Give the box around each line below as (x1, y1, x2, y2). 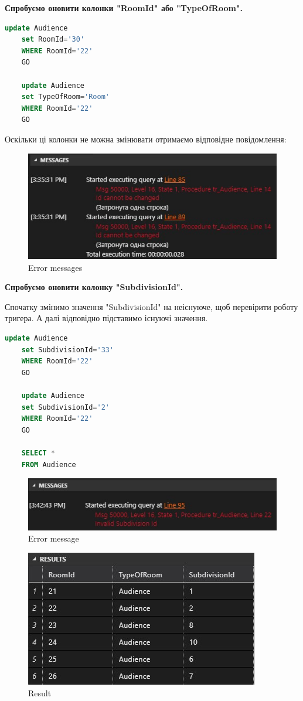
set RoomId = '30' (21, 35, 85, 44)
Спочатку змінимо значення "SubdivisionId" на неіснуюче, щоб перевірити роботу (5, 300, 298, 312)
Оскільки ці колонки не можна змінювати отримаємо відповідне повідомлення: (5, 132, 287, 145)
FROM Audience (21, 460, 76, 469)
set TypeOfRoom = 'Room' (21, 93, 110, 101)
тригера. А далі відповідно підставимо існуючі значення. (5, 312, 208, 324)
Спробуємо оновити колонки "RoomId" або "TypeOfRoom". (5, 2, 243, 13)
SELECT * (21, 448, 55, 457)
